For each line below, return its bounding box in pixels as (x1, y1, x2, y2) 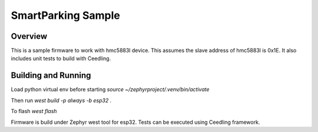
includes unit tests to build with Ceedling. (11, 55, 111, 62)
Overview (11, 31, 48, 41)
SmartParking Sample (11, 9, 120, 22)
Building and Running (11, 71, 91, 81)
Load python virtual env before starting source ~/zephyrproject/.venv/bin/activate (11, 86, 210, 93)
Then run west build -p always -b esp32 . (11, 97, 112, 104)
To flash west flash (11, 108, 57, 115)
